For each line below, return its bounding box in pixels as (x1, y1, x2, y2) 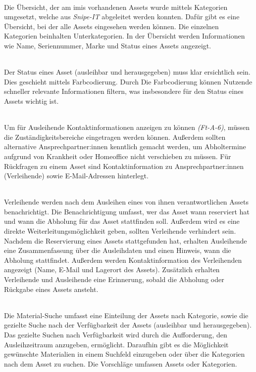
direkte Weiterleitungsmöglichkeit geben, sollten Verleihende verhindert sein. (4, 226, 236, 236)
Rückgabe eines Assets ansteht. (4, 284, 99, 294)
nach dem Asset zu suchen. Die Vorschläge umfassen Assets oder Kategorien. (4, 358, 237, 369)
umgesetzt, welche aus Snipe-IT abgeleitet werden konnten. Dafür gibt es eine (4, 11, 240, 22)
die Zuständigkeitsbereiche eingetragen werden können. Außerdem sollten (4, 131, 226, 142)
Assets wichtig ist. (4, 95, 59, 106)
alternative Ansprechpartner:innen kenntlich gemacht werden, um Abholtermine (4, 141, 246, 152)
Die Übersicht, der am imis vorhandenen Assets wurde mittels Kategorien (4, 1, 228, 12)
